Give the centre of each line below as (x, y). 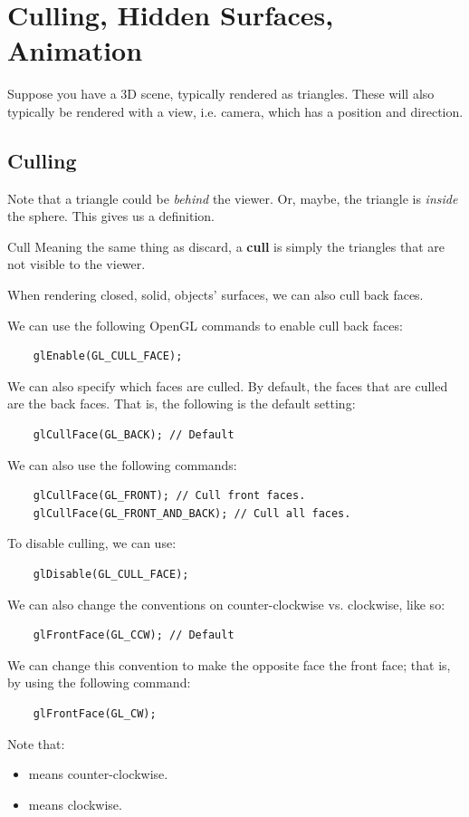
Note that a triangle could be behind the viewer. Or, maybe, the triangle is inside (233, 198)
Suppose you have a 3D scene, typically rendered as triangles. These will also (221, 94)
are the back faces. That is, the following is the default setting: (182, 404)
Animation (75, 50)
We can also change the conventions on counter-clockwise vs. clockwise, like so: (226, 604)
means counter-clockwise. (98, 774)
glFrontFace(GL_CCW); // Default (134, 635)
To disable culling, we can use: (92, 543)
